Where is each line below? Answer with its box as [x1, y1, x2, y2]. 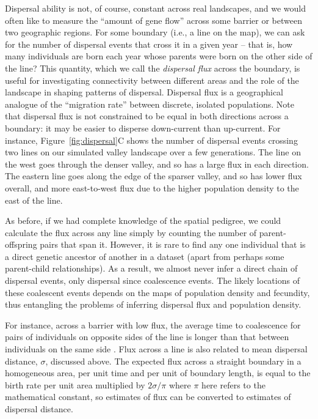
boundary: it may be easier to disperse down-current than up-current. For [5, 121, 281, 134]
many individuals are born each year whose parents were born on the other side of [5, 50, 313, 62]
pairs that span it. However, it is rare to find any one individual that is [40, 238, 306, 251]
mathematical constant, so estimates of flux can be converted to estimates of [5, 390, 291, 403]
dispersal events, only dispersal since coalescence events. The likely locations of [5, 274, 300, 287]
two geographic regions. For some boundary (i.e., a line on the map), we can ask [5, 26, 305, 39]
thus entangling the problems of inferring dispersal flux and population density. [5, 298, 302, 311]
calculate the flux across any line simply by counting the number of [5, 226, 257, 239]
